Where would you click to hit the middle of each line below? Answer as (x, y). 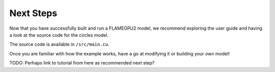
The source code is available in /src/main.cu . (59, 44)
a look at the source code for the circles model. (59, 35)
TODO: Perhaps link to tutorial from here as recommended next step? (82, 63)
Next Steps (33, 13)
